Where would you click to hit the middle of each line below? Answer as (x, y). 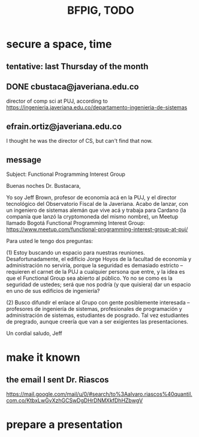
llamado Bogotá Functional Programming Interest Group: (76, 223)
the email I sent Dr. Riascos (58, 380)
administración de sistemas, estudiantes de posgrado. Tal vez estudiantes (97, 315)
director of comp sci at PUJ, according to (57, 101)
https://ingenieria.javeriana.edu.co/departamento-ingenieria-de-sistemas (97, 107)
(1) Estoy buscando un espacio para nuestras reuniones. (76, 253)
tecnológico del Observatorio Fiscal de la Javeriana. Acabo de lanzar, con (97, 204)
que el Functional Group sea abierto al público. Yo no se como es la (89, 278)
